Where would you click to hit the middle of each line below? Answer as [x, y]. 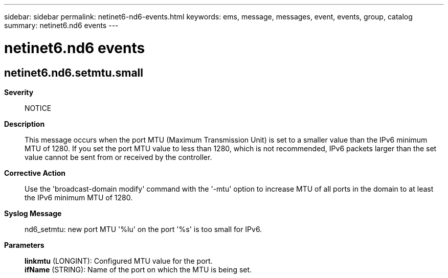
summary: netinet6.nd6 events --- [61, 25]
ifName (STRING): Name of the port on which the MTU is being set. [138, 269]
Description [25, 124]
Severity [19, 92]
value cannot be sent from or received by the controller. [118, 157]
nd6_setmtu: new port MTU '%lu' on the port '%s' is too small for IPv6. [143, 229]
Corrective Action [35, 173]
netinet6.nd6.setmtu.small [74, 73]
